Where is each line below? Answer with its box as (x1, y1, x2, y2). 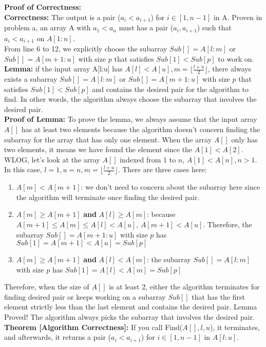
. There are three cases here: (118, 164, 207, 175)
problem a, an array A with (4, 22, 91, 33)
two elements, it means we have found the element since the (4, 144, 193, 155)
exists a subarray (4, 73, 58, 84)
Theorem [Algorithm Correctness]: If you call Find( (4, 321, 183, 332)
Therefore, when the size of (4, 281, 89, 292)
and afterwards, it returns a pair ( (4, 332, 111, 342)
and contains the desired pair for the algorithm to (92, 83, 249, 94)
